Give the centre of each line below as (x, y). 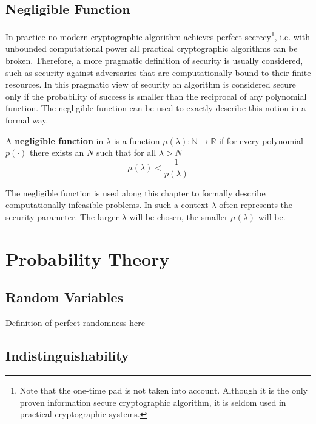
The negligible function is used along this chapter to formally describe (136, 193)
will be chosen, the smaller (179, 217)
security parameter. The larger (62, 217)
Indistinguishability (67, 356)
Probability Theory (88, 258)
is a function (137, 140)
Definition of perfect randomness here (75, 323)
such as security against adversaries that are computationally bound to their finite (158, 72)
